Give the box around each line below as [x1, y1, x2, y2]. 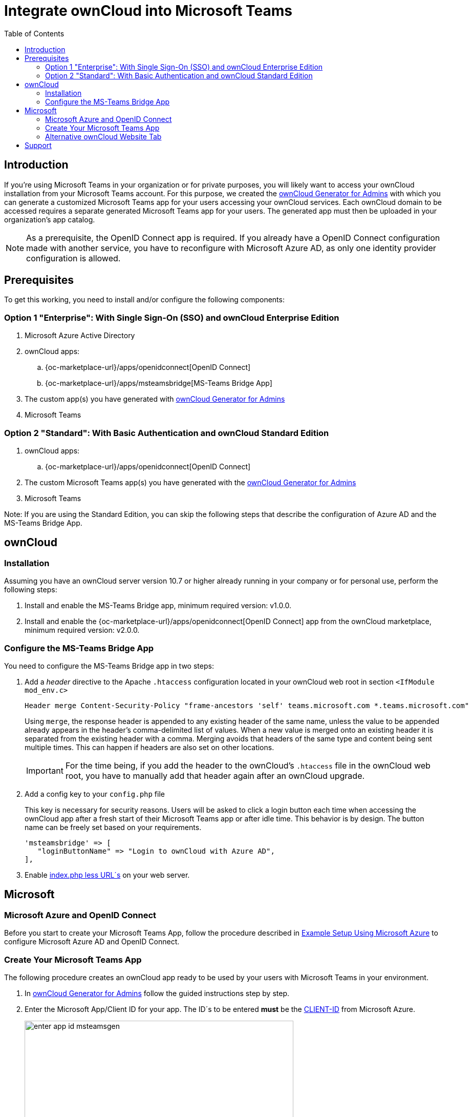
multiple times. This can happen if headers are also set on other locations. [25, 742, 274, 752]
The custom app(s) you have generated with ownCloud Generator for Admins [25, 395, 285, 404]
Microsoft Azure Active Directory [25, 331, 135, 340]
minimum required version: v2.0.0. [25, 626, 140, 635]
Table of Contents [4, 29, 65, 38]
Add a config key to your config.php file [25, 789, 165, 798]
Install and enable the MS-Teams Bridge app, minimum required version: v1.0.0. [25, 601, 292, 610]
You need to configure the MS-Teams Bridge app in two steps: [4, 661, 214, 670]
